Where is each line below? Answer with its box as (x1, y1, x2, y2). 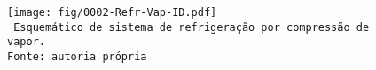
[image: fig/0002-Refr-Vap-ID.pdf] (7, 6, 217, 19)
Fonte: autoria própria (7, 50, 147, 63)
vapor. (7, 35, 45, 49)
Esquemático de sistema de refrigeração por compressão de (13, 20, 370, 34)
